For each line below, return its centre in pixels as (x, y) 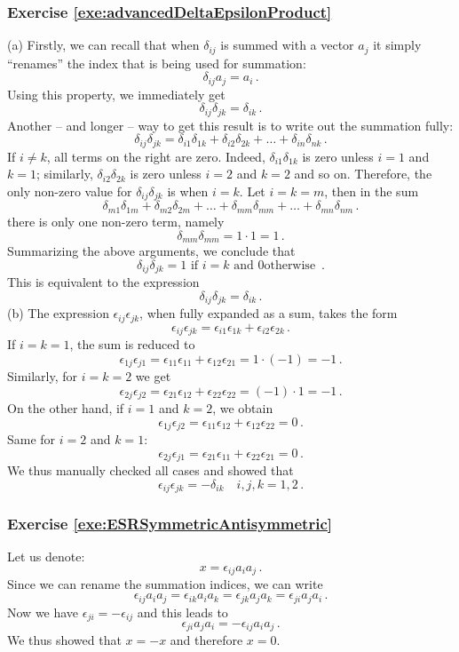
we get (153, 376)
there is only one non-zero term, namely (116, 221)
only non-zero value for (70, 191)
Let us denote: (46, 557)
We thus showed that (64, 640)
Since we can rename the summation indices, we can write (165, 584)
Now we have (43, 612)
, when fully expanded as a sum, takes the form (269, 313)
